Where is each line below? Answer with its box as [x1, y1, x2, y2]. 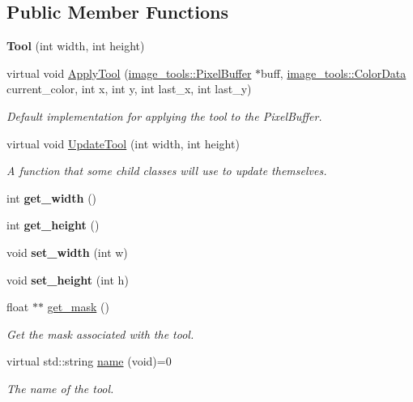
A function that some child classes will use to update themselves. [6, 162, 327, 179]
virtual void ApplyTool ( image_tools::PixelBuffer [6, 64, 252, 81]
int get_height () [6, 216, 100, 233]
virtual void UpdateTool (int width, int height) [6, 135, 240, 152]
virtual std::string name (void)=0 [6, 353, 172, 370]
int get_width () [6, 189, 97, 206]
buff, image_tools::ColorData [261, 64, 407, 81]
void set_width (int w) [6, 243, 128, 260]
